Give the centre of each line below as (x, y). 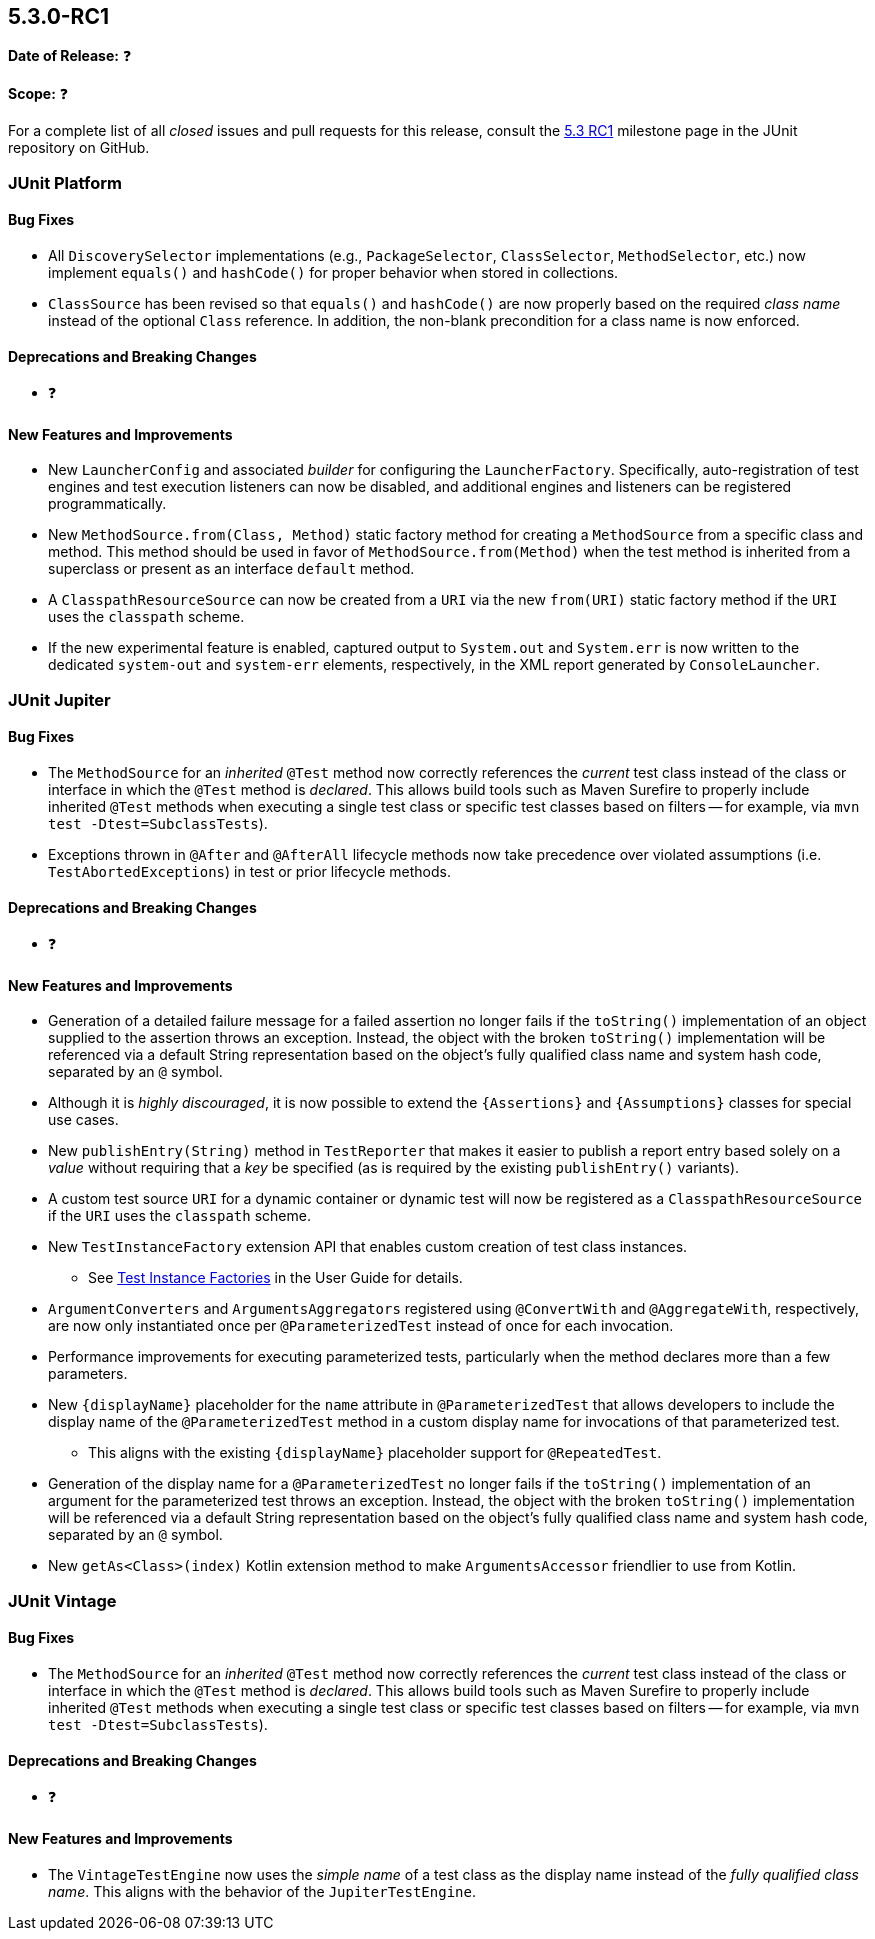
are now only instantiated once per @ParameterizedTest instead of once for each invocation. (361, 1326)
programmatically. (107, 504)
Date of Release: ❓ (70, 56)
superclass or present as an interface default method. (231, 569)
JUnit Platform (65, 182)
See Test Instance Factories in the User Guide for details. (275, 1278)
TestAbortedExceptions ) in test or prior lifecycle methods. (249, 872)
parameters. (88, 1374)
